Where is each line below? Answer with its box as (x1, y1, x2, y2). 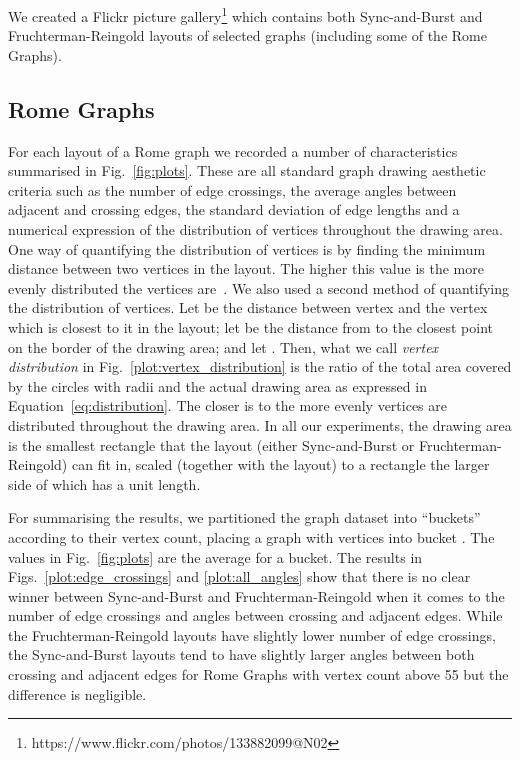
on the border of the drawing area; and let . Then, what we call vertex (8, 336, 439, 357)
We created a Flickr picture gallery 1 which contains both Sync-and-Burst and (8, 3, 483, 26)
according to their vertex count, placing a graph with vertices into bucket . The (8, 526, 495, 547)
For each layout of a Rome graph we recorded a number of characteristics (8, 140, 458, 161)
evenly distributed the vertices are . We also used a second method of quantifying (8, 277, 510, 298)
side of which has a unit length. (8, 473, 201, 494)
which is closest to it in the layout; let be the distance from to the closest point (8, 316, 494, 337)
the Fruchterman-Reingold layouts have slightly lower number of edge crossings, (8, 624, 496, 645)
